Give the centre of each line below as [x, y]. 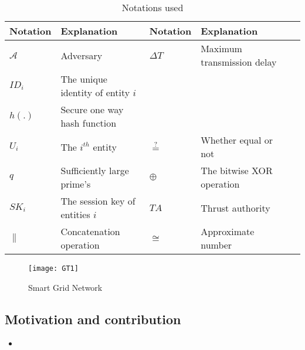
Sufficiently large [95, 170]
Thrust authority [235, 208]
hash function [89, 123]
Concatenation [90, 231]
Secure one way [92, 109]
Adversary [82, 55]
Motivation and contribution [93, 319]
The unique [84, 79]
